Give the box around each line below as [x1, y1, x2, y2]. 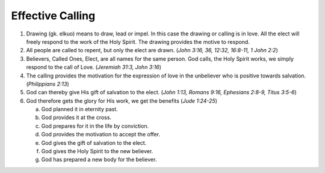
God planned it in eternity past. [41, 106, 119, 113]
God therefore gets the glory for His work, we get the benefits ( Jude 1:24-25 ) [26, 97, 218, 105]
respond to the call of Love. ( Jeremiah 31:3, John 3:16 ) [26, 64, 162, 71]
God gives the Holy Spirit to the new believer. [41, 148, 153, 155]
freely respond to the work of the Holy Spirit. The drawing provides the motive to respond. [26, 38, 250, 45]
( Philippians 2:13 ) [26, 80, 69, 87]
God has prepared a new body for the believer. [41, 156, 157, 163]
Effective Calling [11, 9, 96, 22]
